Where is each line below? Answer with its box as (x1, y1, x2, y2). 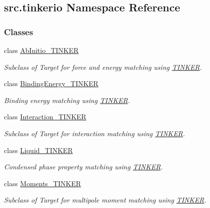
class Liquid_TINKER (4, 145, 73, 155)
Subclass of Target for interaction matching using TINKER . (4, 128, 185, 138)
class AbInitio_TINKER (4, 45, 79, 55)
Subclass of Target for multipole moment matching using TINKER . (4, 195, 207, 205)
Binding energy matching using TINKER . (4, 95, 130, 105)
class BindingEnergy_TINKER (4, 78, 99, 89)
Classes (4, 25, 33, 38)
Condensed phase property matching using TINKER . (4, 161, 163, 172)
